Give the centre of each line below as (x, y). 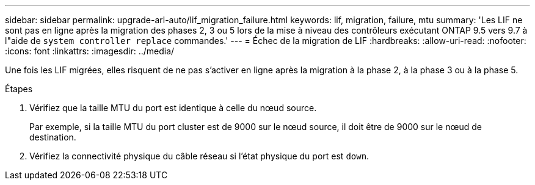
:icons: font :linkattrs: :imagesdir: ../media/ (90, 51)
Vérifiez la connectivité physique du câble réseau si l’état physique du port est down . (199, 156)
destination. (53, 137)
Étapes (19, 89)
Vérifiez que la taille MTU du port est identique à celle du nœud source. (173, 108)
